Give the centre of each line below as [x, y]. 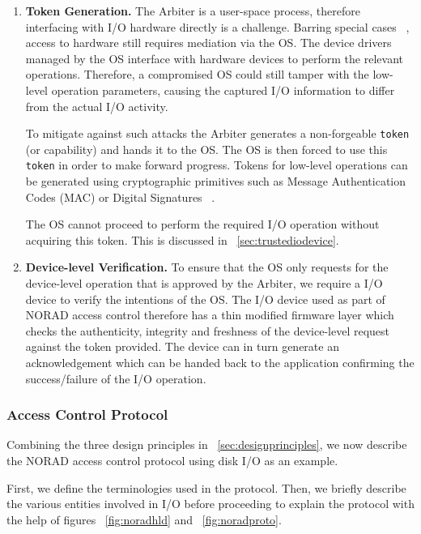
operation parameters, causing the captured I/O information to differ [223, 90]
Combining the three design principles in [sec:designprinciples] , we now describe [207, 444]
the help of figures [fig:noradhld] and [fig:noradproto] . [144, 519]
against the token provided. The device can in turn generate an [182, 346]
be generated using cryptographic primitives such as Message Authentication [216, 181]
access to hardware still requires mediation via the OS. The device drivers [208, 43]
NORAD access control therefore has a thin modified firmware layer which [210, 315]
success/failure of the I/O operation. [116, 378]
